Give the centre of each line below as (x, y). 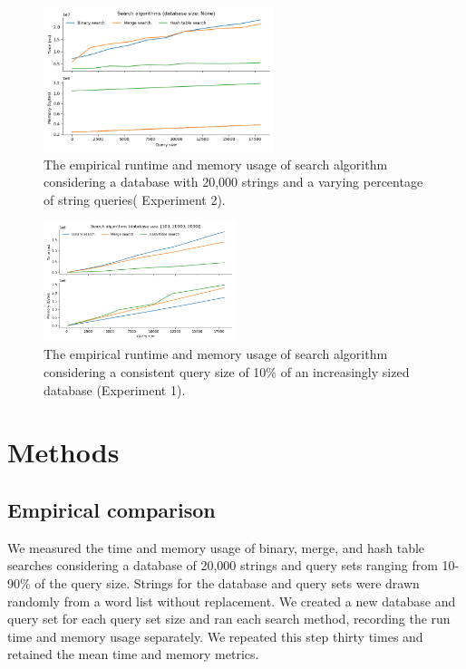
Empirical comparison (112, 509)
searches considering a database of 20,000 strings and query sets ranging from (223, 565)
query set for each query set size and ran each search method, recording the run (229, 619)
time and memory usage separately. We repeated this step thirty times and (215, 636)
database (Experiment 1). (115, 389)
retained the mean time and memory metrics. (133, 654)
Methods (63, 452)
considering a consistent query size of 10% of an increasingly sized (227, 372)
